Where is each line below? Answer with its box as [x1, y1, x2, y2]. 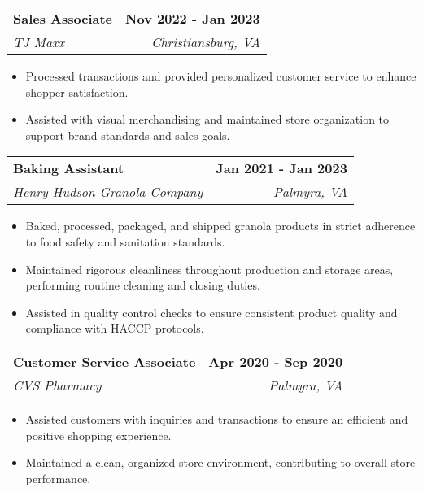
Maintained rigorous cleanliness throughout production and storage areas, [25, 260, 394, 277]
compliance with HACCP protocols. [25, 320, 204, 337]
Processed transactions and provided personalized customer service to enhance [25, 67, 416, 84]
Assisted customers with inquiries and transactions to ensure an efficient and [25, 410, 408, 427]
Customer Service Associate [13, 351, 196, 371]
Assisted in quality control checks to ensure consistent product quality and [25, 303, 398, 320]
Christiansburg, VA [150, 33, 260, 51]
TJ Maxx [13, 33, 64, 51]
